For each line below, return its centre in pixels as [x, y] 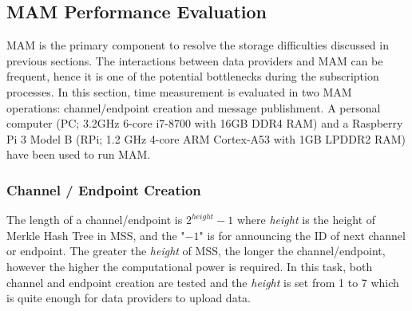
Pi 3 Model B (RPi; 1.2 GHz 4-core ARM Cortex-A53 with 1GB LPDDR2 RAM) [206, 138]
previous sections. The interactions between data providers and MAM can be [195, 60]
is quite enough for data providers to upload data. [129, 298]
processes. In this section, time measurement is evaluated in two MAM [179, 91]
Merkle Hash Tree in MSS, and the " [96, 235]
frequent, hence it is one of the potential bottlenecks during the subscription [193, 76]
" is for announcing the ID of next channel [302, 235]
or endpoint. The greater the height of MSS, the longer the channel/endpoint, [196, 251]
